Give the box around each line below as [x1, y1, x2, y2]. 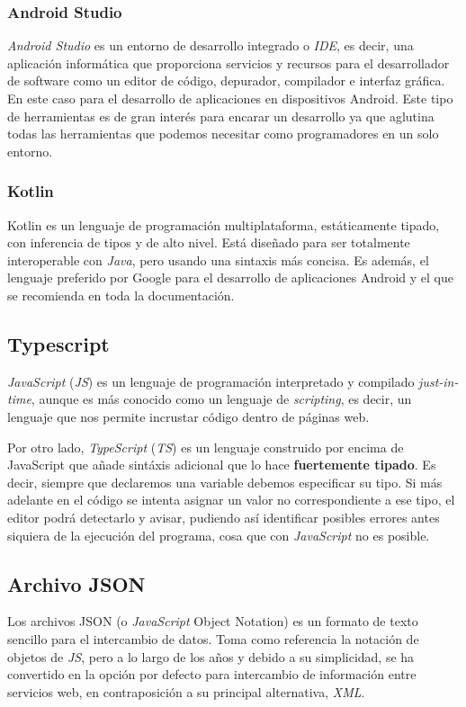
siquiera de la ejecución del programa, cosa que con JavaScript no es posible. [7, 525, 430, 544]
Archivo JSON [7, 569, 146, 597]
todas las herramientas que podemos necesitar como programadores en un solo [7, 124, 439, 143]
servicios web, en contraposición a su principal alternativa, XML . [7, 682, 365, 701]
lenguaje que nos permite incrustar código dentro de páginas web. [7, 407, 370, 425]
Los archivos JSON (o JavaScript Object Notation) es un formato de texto [7, 612, 418, 631]
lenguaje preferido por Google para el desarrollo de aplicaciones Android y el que [7, 268, 454, 287]
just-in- [418, 371, 459, 390]
